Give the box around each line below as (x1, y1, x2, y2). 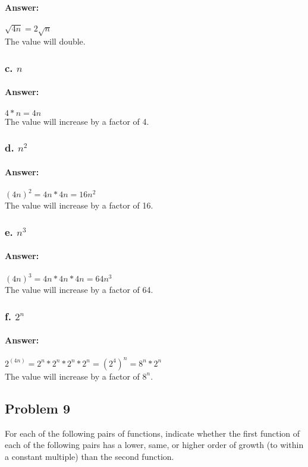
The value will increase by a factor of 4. (5, 115, 149, 127)
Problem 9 (5, 399, 70, 417)
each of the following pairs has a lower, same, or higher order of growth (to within (5, 438, 304, 451)
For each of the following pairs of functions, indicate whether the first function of (5, 427, 300, 439)
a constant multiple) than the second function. (5, 450, 174, 462)
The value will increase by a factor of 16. (5, 199, 153, 212)
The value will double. (5, 35, 86, 48)
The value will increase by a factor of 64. (5, 283, 153, 296)
